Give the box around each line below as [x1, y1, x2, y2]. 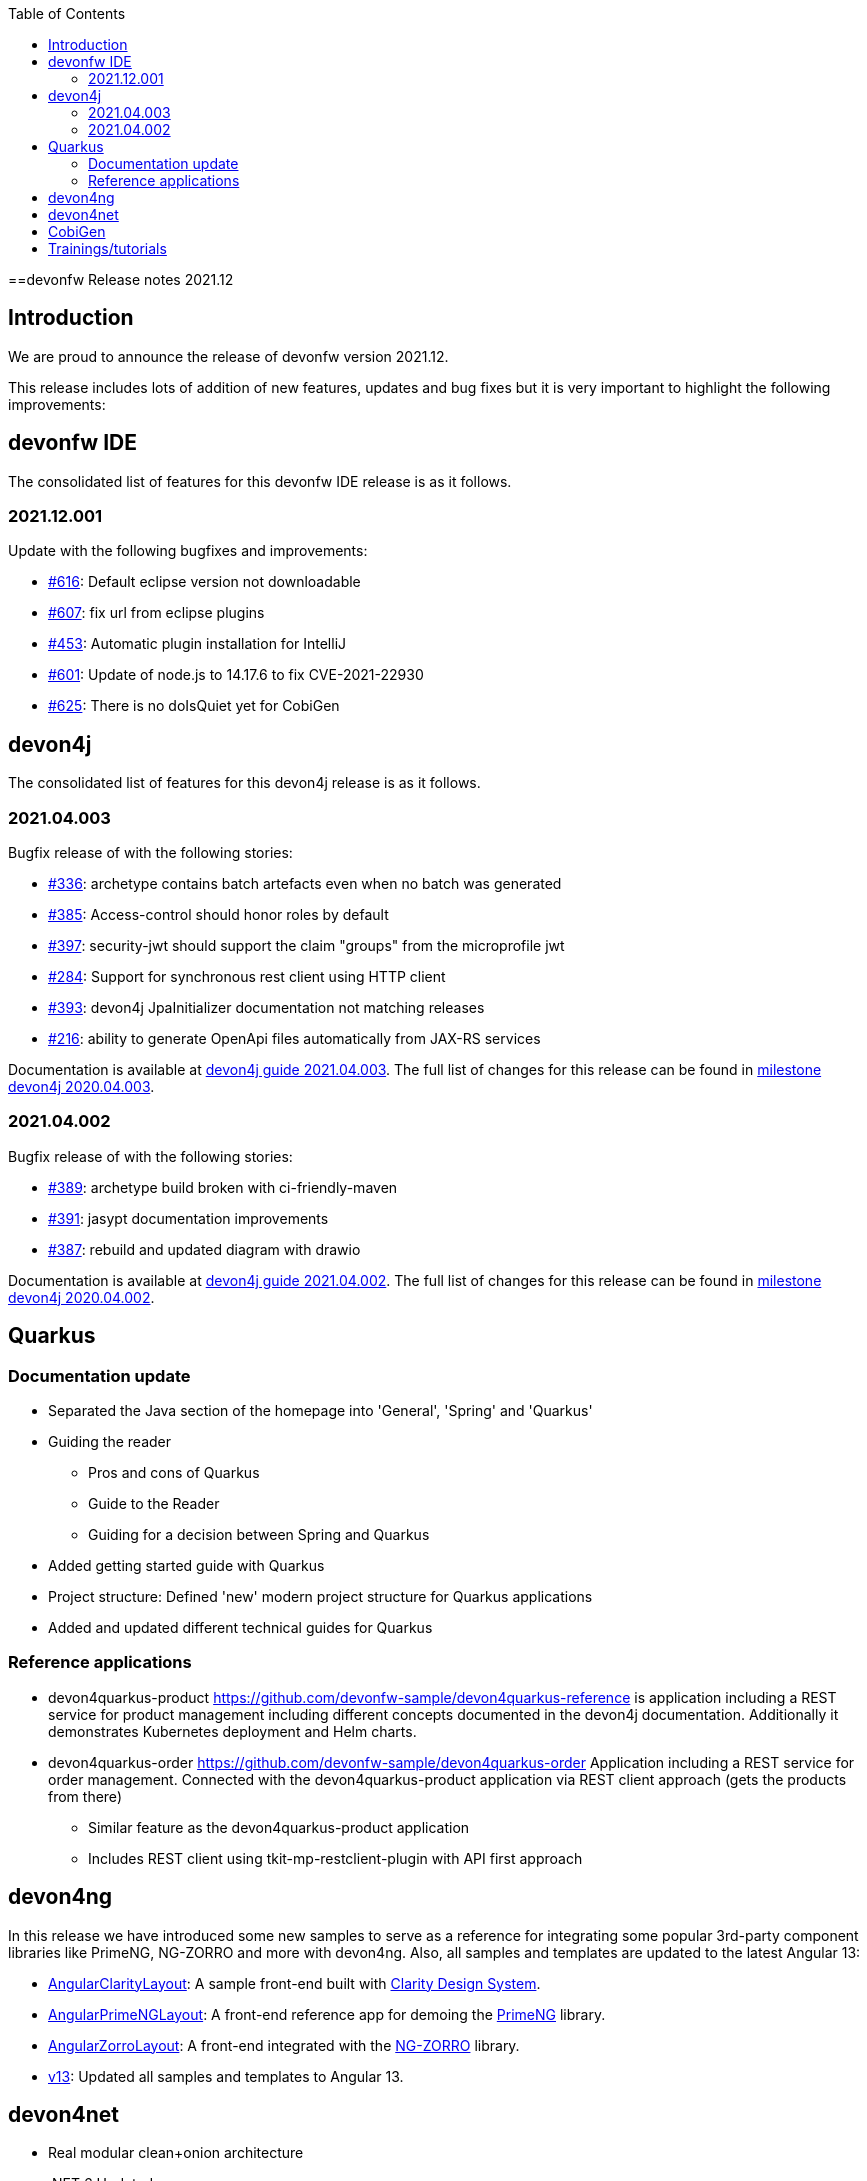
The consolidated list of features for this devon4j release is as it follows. [8, 774, 481, 792]
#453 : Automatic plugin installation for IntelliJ [48, 635, 347, 653]
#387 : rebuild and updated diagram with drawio [48, 1240, 361, 1258]
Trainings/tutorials [48, 240, 167, 257]
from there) [48, 1787, 122, 1805]
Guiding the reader [48, 1433, 172, 1450]
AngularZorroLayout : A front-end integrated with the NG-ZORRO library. [48, 2036, 520, 2054]
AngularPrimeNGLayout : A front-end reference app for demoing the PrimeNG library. [48, 2005, 606, 2023]
